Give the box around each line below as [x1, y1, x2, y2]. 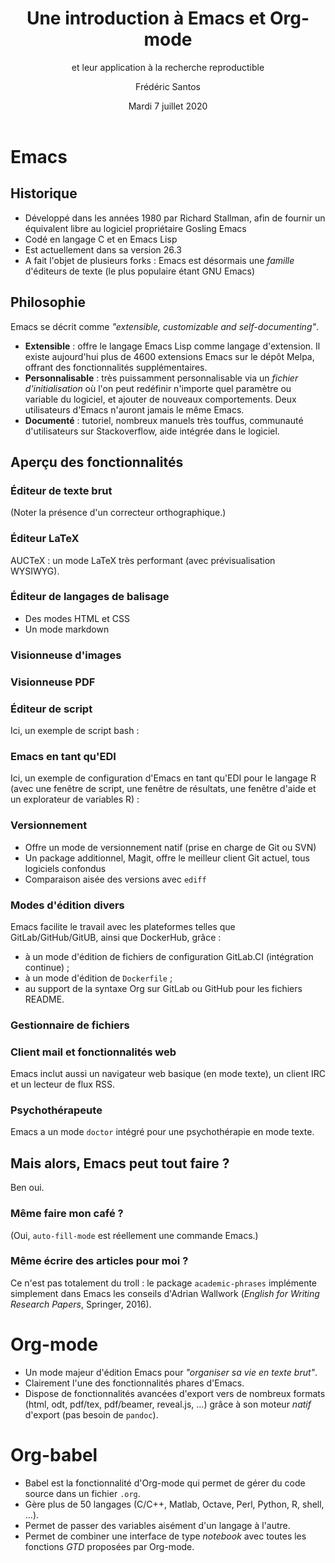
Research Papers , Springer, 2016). [10, 1298, 152, 1310]
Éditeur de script [10, 702, 93, 716]
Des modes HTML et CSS [24, 612, 130, 624]
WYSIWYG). [10, 565, 60, 577]
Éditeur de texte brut [10, 483, 113, 497]
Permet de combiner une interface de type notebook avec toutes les [24, 1530, 307, 1542]
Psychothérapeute [10, 1103, 103, 1117]
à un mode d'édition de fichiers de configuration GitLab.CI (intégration [24, 950, 314, 962]
